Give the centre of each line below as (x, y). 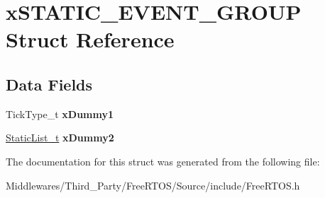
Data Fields (49, 84)
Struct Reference (90, 39)
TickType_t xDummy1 (60, 113)
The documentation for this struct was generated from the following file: (163, 161)
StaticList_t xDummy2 (60, 138)
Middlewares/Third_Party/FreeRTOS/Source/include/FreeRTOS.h (153, 185)
